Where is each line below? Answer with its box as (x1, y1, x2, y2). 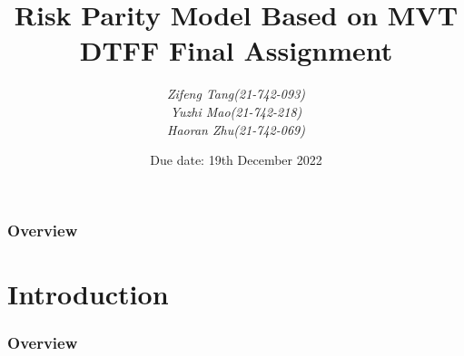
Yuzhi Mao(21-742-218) (170, 101, 302, 120)
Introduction (7, 274, 169, 312)
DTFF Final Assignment (79, 32, 393, 69)
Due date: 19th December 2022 (150, 150, 322, 169)
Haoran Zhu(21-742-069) (167, 120, 305, 139)
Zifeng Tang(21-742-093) (166, 84, 306, 103)
